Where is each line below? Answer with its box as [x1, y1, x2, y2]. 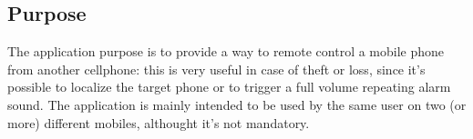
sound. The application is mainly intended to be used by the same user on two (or [7, 94, 467, 114]
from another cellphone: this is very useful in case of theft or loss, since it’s [7, 59, 426, 78]
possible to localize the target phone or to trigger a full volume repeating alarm [7, 77, 451, 96]
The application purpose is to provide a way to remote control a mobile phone [7, 42, 445, 61]
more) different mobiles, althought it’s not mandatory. [7, 113, 310, 132]
